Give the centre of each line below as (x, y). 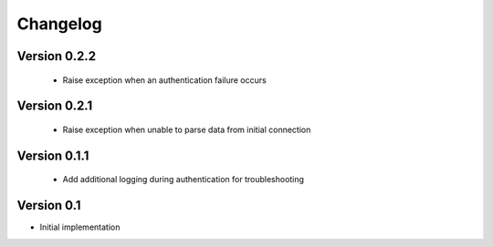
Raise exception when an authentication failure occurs (164, 80)
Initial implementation (80, 227)
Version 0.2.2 (56, 56)
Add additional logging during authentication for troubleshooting (184, 180)
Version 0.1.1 (53, 155)
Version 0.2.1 (55, 106)
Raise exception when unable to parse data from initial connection (187, 129)
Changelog (59, 24)
